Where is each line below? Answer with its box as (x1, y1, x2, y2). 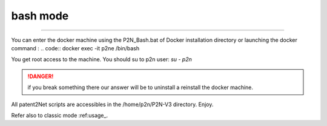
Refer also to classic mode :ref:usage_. (11, 111, 108, 119)
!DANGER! (27, 73, 54, 80)
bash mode (11, 9, 69, 22)
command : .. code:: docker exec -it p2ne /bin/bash (11, 44, 140, 51)
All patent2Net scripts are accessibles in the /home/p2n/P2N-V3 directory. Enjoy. (11, 101, 214, 108)
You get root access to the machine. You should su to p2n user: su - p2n (11, 56, 192, 63)
